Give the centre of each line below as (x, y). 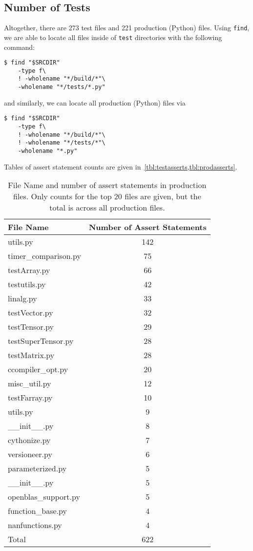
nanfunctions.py (35, 525)
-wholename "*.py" (48, 151)
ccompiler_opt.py (38, 369)
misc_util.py (30, 383)
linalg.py (22, 298)
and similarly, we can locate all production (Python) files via (95, 102)
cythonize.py (29, 440)
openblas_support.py (44, 497)
